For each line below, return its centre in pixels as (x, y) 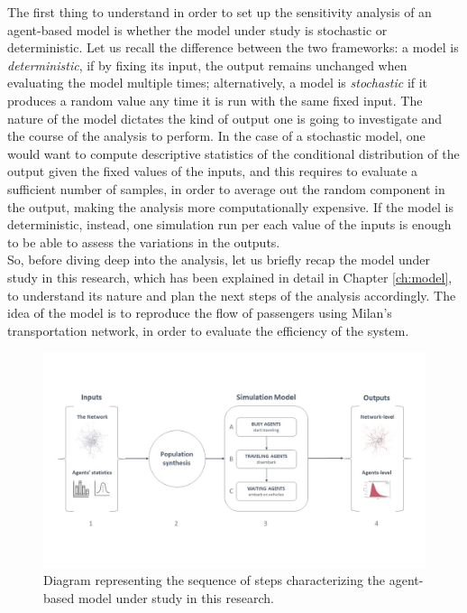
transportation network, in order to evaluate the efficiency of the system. (208, 330)
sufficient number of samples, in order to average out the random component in (226, 188)
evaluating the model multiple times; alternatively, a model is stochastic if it (218, 83)
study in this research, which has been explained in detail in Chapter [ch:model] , (230, 277)
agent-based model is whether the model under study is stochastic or (197, 29)
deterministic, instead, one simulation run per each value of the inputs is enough (229, 224)
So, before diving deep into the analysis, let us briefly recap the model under (219, 260)
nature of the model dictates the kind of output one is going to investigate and (225, 118)
